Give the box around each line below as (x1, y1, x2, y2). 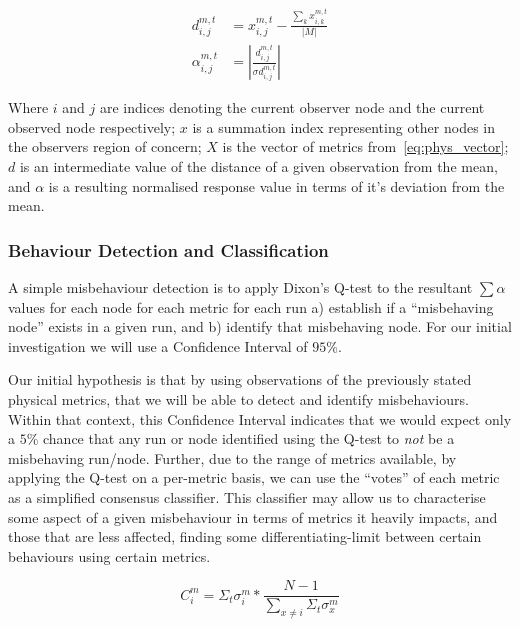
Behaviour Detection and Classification (8, 237, 329, 262)
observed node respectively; (8, 116, 176, 137)
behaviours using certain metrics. (8, 545, 211, 566)
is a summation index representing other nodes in (192, 116, 496, 137)
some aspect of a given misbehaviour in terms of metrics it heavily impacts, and (8, 506, 498, 527)
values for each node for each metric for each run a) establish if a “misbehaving (8, 296, 494, 317)
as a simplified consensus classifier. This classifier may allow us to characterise (8, 486, 486, 507)
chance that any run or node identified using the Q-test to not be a (43, 428, 455, 449)
